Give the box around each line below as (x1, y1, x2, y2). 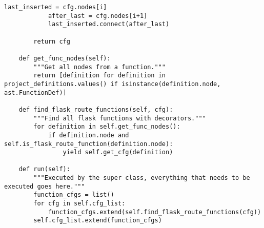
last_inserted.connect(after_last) (48, 20, 170, 28)
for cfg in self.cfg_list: (33, 200, 126, 208)
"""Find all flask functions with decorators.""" (33, 114, 206, 122)
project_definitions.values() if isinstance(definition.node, (4, 80, 221, 88)
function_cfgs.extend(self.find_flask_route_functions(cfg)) (48, 208, 261, 216)
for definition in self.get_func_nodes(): (33, 123, 180, 131)
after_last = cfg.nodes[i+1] (48, 12, 148, 19)
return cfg (33, 37, 70, 45)
